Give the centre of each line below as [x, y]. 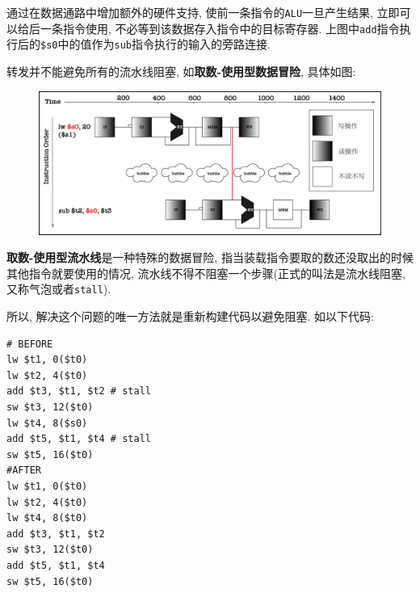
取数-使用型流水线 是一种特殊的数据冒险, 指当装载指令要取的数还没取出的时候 [210, 257]
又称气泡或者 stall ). [59, 289]
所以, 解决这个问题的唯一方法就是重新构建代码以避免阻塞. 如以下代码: [190, 316]
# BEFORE [30, 344]
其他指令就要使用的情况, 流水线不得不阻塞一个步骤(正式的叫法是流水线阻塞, [206, 273]
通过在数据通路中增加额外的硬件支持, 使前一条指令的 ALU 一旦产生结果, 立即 [203, 12]
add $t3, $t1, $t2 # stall [79, 391]
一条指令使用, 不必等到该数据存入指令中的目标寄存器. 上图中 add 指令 [220, 28]
